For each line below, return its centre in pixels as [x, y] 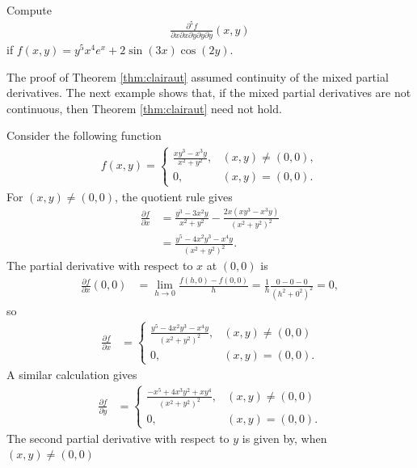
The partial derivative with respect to [100, 266]
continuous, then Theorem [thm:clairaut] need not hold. [144, 108]
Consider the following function [84, 135]
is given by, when [284, 438]
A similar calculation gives [72, 374]
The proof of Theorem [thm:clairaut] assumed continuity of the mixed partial [198, 76]
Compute [29, 10]
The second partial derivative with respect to [118, 438]
